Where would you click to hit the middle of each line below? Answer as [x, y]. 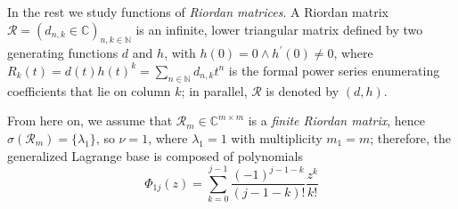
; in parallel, [214, 90]
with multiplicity [277, 137]
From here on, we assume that [90, 121]
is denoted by [303, 90]
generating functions [63, 53]
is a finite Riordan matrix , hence [336, 121]
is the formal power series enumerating [334, 70]
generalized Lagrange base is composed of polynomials [155, 155]
